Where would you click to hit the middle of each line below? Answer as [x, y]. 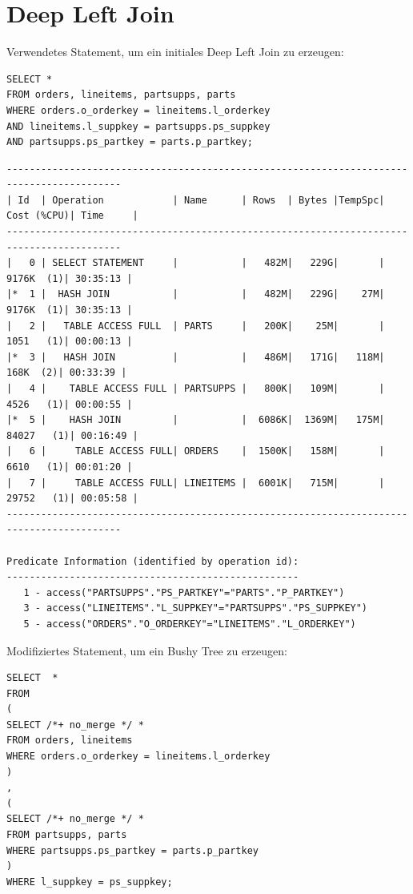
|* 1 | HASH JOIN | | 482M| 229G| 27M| [196, 294]
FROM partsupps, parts [67, 835]
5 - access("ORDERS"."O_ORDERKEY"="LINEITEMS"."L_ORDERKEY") [190, 624]
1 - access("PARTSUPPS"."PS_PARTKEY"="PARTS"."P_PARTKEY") [184, 592]
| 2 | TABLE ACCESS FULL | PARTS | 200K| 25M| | [196, 326]
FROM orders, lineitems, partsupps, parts [121, 95]
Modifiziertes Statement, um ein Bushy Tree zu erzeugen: [147, 650]
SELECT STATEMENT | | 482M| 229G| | [219, 263]
